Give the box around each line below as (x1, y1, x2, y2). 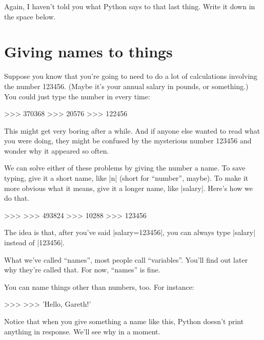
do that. (4, 193, 30, 203)
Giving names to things (4, 41, 173, 62)
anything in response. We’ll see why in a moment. (4, 326, 160, 336)
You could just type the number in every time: (4, 91, 150, 101)
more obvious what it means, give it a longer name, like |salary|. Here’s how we (4, 182, 253, 193)
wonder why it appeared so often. (4, 145, 109, 156)
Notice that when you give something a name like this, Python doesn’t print (4, 316, 244, 326)
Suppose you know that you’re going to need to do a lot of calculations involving (4, 71, 258, 81)
